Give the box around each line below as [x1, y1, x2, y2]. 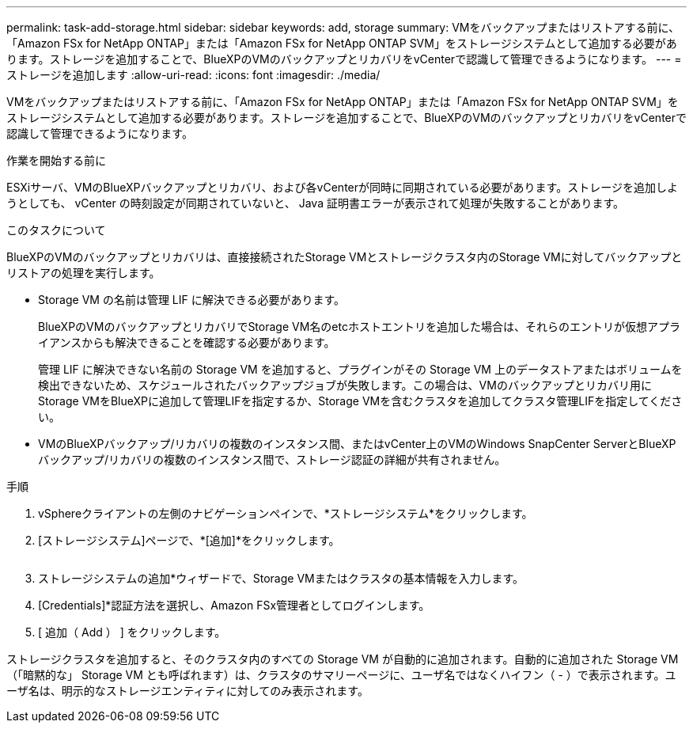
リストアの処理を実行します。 [6, 266, 161, 279]
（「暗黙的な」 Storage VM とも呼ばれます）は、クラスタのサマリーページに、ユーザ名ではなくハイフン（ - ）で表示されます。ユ [6, 668, 676, 682]
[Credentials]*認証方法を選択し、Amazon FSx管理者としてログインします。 [38, 598, 430, 612]
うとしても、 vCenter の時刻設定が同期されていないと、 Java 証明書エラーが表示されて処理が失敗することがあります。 [6, 196, 625, 210]
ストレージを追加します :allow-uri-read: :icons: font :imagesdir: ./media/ [6, 68, 381, 82]
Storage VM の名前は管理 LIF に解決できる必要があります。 [38, 293, 346, 306]
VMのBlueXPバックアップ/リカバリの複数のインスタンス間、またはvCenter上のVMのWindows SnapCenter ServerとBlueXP [38, 437, 676, 450]
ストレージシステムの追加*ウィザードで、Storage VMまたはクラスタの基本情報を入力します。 [38, 571, 524, 585]
